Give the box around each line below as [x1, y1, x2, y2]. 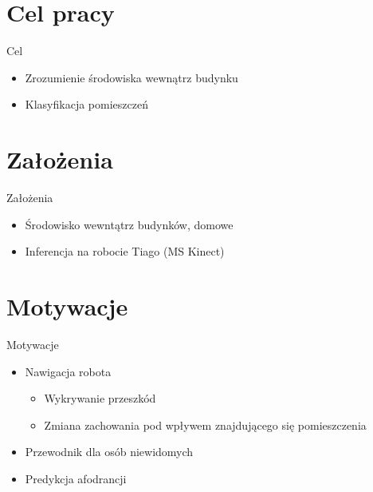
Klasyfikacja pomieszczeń [25, 96, 148, 113]
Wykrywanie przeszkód [44, 390, 156, 407]
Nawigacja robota [25, 363, 112, 379]
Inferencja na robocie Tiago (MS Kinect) [25, 243, 225, 260]
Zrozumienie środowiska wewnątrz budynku [25, 69, 238, 85]
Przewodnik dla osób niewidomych [25, 443, 194, 460]
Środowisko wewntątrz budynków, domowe [25, 216, 234, 232]
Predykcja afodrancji [25, 470, 127, 486]
